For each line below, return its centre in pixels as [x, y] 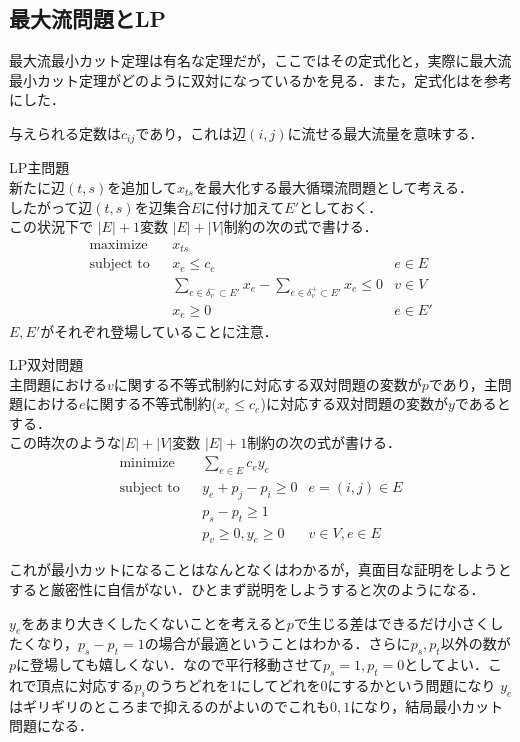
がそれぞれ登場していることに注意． [159, 330]
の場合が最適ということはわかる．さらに [277, 643]
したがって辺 [51, 206]
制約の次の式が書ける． [324, 442]
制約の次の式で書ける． [300, 226]
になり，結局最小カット [427, 705]
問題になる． [51, 725]
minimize [147, 463]
